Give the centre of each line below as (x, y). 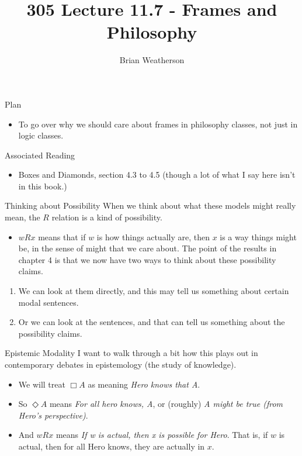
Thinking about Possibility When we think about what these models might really (150, 205)
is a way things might (258, 236)
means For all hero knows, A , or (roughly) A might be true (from (166, 404)
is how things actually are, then (153, 236)
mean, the (22, 217)
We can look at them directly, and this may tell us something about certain (154, 291)
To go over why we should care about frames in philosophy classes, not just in (158, 124)
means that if (62, 236)
